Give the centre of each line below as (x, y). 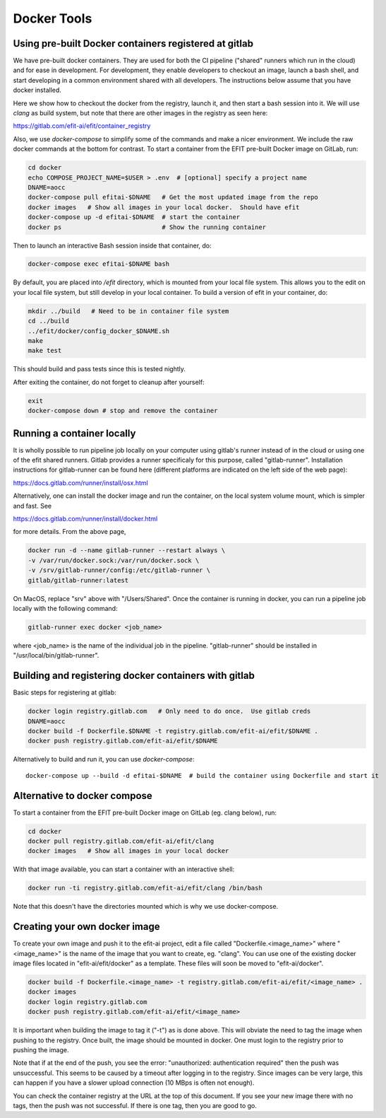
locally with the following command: (65, 608)
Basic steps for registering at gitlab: (65, 692)
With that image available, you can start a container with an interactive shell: (124, 869)
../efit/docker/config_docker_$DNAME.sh (98, 331)
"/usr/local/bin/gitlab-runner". (56, 656)
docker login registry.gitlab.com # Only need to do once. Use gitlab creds (169, 711)
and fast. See (32, 506)
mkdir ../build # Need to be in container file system (128, 311)
